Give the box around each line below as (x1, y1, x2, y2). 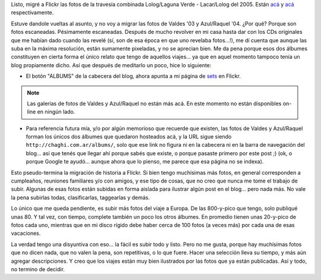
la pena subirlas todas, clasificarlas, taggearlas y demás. (11, 194, 150, 201)
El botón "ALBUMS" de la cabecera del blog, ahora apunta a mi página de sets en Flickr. (26, 73, 241, 80)
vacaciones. (11, 229, 41, 237)
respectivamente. (11, 9, 54, 16)
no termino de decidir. (11, 265, 65, 273)
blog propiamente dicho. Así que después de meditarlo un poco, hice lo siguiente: (11, 61, 212, 68)
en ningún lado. (37, 108, 75, 115)
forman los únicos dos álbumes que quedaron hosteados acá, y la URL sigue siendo (26, 133, 232, 140)
